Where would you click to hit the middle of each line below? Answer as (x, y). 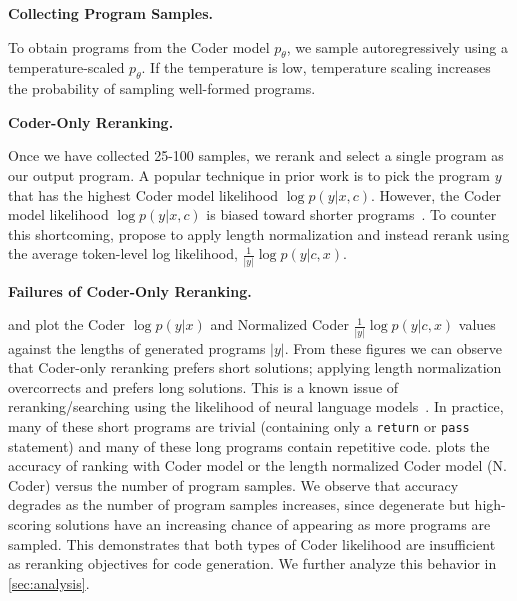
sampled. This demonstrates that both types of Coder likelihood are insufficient (252, 543)
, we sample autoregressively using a (397, 46)
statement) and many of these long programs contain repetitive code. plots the (249, 445)
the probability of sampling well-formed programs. (162, 88)
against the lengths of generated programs (137, 347)
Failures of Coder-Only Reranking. (130, 290)
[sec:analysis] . (49, 582)
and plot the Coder (67, 324)
